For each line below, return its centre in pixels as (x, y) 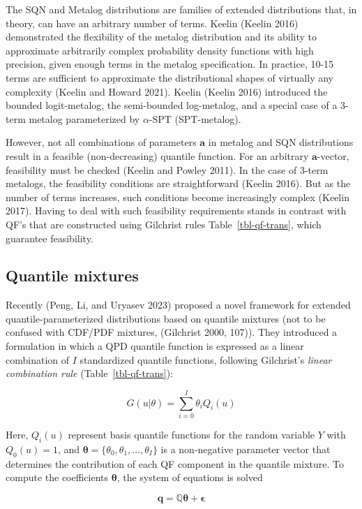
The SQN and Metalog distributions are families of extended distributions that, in (181, 9)
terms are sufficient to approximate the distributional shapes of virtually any (169, 77)
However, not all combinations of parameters (101, 142)
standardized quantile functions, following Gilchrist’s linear (206, 359)
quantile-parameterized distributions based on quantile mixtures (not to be (166, 318)
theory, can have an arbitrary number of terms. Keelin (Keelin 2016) (152, 23)
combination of (38, 359)
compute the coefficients (57, 477)
